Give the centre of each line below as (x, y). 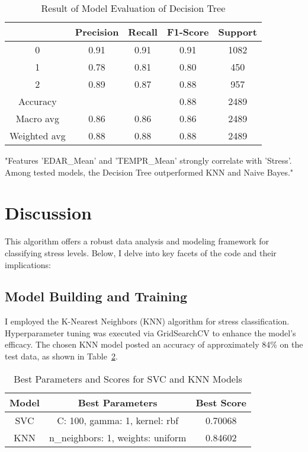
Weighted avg (38, 136)
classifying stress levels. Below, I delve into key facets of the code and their (141, 252)
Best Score (221, 402)
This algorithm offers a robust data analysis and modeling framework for (137, 241)
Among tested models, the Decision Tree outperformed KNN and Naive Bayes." (149, 172)
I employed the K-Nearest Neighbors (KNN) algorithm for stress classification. (147, 321)
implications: (28, 264)
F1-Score (188, 32)
